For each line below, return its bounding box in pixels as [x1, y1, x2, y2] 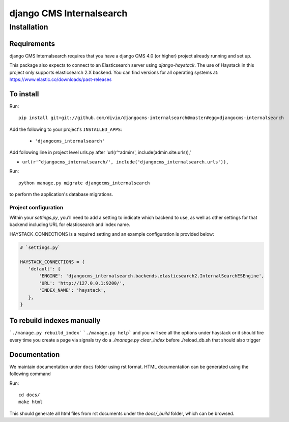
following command [9, 371, 51, 377]
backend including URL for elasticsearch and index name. [9, 221, 131, 228]
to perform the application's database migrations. [9, 191, 113, 197]
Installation [9, 22, 48, 32]
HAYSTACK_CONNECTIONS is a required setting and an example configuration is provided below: [9, 231, 215, 237]
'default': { [28, 266, 61, 272]
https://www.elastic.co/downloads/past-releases [9, 76, 112, 82]
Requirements [9, 39, 55, 48]
